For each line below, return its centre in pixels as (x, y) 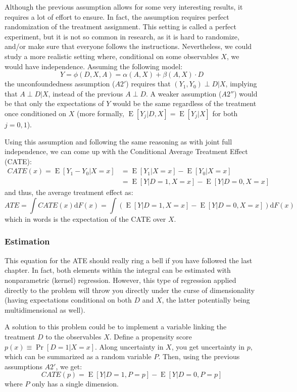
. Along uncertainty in (129, 346)
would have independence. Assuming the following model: (94, 66)
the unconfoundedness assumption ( (60, 84)
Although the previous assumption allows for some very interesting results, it (124, 7)
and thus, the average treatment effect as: (69, 192)
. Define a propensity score (151, 336)
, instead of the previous (86, 93)
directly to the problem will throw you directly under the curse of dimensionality (130, 290)
